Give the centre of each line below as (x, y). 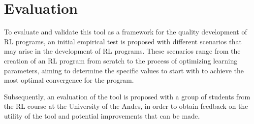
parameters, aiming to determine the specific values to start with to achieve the (124, 70)
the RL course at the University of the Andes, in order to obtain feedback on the (126, 106)
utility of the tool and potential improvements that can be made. (102, 115)
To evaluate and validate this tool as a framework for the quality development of (126, 32)
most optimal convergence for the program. (69, 80)
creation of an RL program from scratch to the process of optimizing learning (121, 60)
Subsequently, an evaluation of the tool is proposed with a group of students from (127, 96)
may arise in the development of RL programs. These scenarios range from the (122, 51)
